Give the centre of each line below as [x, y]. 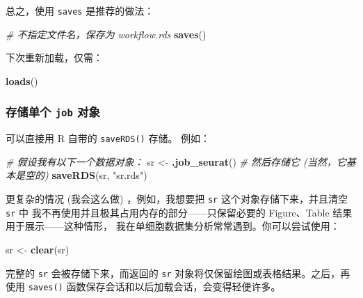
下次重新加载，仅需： [54, 57]
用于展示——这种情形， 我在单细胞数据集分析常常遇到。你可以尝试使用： [173, 226]
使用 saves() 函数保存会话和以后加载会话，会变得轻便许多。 [143, 287]
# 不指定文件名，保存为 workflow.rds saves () [106, 34]
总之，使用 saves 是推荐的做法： [80, 10]
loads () [22, 80]
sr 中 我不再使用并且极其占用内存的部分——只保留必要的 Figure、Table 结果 [179, 212]
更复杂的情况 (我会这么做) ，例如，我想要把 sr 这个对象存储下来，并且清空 [177, 199]
